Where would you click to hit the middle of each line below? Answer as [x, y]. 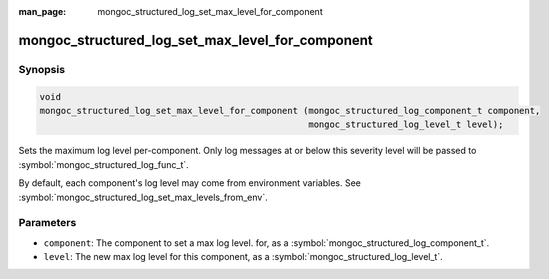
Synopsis [41, 69]
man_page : [42, 11]
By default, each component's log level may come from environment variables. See [190, 183]
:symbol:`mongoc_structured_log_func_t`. [103, 164]
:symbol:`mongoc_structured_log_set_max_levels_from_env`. [143, 197]
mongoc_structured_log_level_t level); [406, 124]
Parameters [47, 223]
